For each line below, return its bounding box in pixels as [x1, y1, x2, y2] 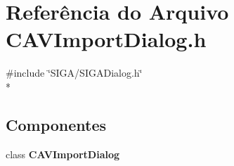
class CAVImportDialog [6, 146, 120, 161]
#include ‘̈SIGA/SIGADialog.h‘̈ [6, 65, 143, 80]
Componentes [6, 113, 107, 135]
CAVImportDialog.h [6, 25, 207, 53]
